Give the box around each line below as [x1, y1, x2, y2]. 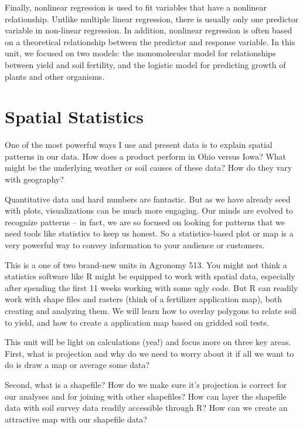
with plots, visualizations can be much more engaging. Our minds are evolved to [5, 204, 293, 217]
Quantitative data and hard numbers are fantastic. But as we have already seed [5, 192, 291, 205]
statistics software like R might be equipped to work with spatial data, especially [5, 270, 295, 282]
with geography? [5, 173, 64, 185]
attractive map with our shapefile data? [5, 413, 147, 425]
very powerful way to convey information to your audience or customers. [5, 239, 265, 251]
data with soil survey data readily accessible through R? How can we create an [5, 401, 288, 414]
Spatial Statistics [5, 104, 144, 129]
